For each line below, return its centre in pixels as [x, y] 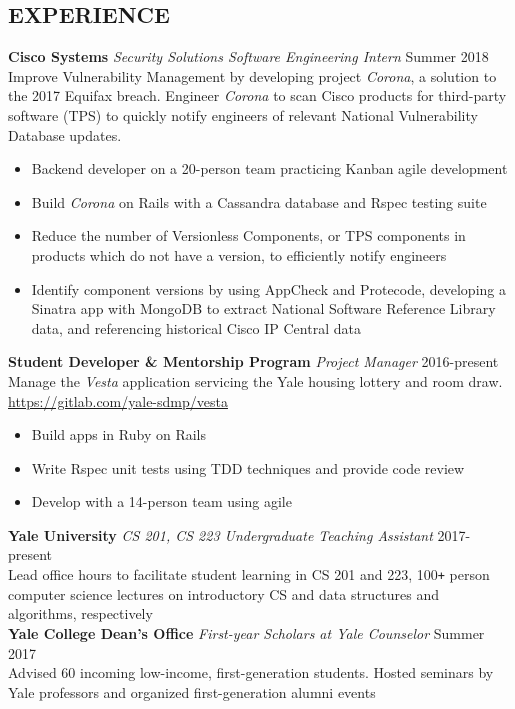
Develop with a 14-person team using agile [161, 501]
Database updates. [65, 134]
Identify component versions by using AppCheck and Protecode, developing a [268, 288]
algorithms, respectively [80, 613]
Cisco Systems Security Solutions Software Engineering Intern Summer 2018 [248, 56]
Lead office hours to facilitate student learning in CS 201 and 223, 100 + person [249, 574]
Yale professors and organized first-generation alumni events [192, 691]
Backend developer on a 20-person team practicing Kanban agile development [269, 168]
